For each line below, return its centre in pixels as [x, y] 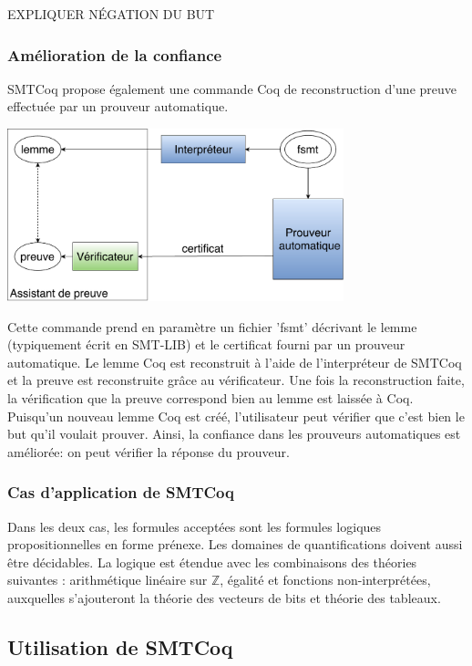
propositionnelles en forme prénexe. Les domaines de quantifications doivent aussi [235, 544]
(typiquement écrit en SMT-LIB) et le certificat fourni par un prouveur [206, 344]
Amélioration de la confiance [115, 54]
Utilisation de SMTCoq [120, 646]
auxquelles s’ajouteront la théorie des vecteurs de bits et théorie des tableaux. [224, 597]
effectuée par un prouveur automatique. [118, 106]
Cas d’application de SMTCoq [121, 492]
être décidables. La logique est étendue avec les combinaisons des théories [212, 562]
